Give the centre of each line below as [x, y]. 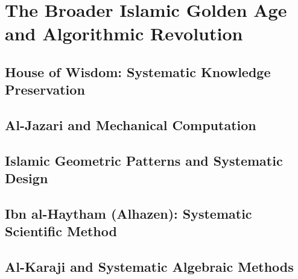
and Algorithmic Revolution [124, 33]
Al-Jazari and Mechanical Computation [131, 125]
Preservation [45, 89]
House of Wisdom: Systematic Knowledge [138, 71]
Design [27, 178]
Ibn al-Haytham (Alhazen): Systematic [128, 214]
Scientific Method [61, 231]
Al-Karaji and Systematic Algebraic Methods [149, 267]
